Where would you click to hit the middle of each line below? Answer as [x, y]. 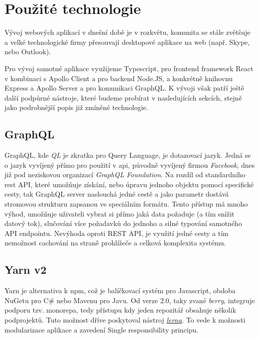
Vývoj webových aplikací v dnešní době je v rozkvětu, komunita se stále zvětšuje [128, 32]
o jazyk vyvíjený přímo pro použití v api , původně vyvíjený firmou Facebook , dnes [130, 165]
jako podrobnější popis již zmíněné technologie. [76, 107]
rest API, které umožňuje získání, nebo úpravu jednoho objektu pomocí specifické [129, 184]
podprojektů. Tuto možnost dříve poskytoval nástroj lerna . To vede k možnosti [125, 320]
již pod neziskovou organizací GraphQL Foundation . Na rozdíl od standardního [125, 174]
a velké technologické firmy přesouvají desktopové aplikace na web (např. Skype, [127, 42]
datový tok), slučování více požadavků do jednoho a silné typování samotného [123, 223]
